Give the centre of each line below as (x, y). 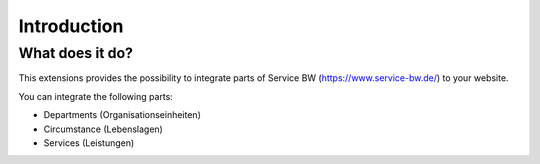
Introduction (71, 26)
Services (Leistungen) (89, 142)
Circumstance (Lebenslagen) (103, 129)
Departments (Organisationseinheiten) (122, 115)
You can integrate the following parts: (96, 96)
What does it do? (76, 53)
